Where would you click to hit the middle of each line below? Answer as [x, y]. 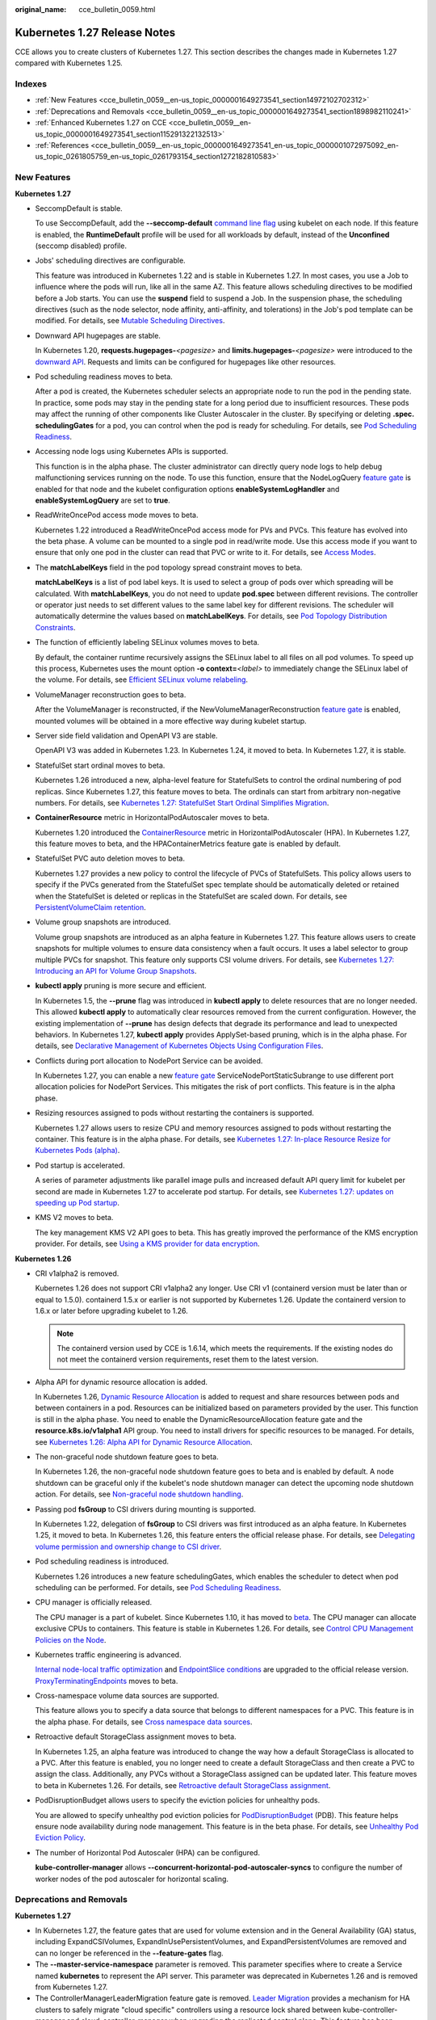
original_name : [41, 9]
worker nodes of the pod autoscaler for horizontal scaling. [132, 1879]
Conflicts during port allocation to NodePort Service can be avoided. [149, 1060]
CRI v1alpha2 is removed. [77, 1273]
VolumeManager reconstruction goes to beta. [111, 694]
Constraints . [55, 627]
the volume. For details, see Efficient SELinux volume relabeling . [142, 680]
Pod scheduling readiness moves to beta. [104, 377]
